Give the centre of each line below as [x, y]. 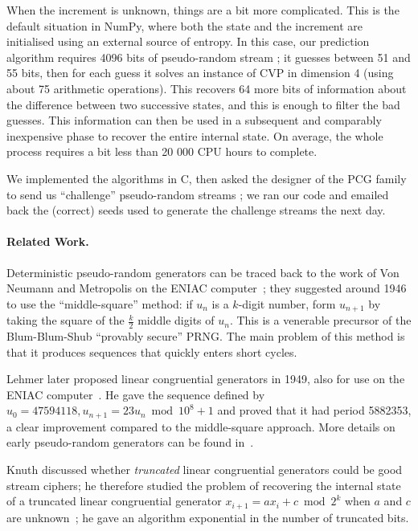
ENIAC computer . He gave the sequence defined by [136, 394]
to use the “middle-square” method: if [100, 303]
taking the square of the [66, 320]
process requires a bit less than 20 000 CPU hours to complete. [162, 151]
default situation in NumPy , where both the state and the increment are [185, 25]
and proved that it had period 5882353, [314, 410]
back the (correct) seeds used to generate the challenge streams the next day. [196, 210]
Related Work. [48, 241]
